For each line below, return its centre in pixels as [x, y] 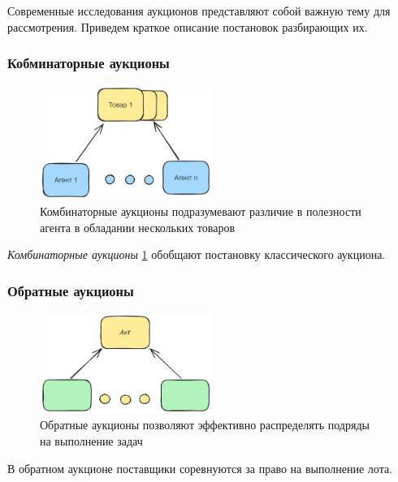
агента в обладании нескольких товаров [138, 227]
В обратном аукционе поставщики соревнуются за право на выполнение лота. [200, 468]
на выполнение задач [91, 441]
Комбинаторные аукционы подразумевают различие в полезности [201, 211]
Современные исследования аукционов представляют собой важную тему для [199, 11]
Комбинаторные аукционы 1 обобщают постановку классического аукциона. [197, 254]
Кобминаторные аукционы [89, 63]
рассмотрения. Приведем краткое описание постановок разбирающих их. [188, 26]
